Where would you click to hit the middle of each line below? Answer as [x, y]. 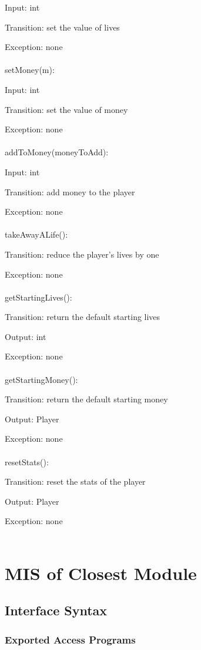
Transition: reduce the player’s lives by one [82, 254]
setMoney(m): [30, 70]
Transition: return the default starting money [86, 399]
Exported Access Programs [70, 639]
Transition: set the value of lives [62, 27]
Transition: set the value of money [66, 109]
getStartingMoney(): [41, 379]
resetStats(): [27, 461]
